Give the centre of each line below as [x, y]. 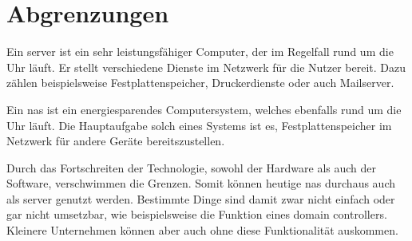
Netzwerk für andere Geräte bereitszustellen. [116, 141]
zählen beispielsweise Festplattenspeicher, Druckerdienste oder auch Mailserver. [200, 83]
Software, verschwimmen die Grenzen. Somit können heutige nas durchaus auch [201, 183]
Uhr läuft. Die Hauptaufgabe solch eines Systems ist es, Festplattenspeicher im [199, 125]
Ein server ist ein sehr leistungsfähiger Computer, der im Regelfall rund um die [200, 51]
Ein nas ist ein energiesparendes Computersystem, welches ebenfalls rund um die [204, 109]
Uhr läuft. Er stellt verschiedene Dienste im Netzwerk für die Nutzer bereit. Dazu [206, 67]
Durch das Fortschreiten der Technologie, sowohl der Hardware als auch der [191, 167]
